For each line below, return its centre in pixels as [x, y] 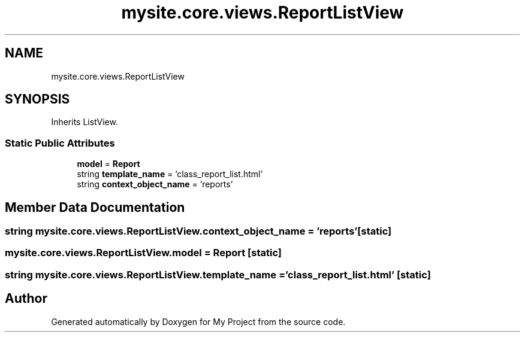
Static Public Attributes [60, 143]
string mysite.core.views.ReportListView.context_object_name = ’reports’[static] [198, 231]
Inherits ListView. [85, 122]
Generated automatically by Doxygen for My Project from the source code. [198, 321]
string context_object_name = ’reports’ [155, 184]
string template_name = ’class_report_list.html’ [170, 174]
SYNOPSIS [37, 99]
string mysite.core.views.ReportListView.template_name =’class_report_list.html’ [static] [218, 274]
